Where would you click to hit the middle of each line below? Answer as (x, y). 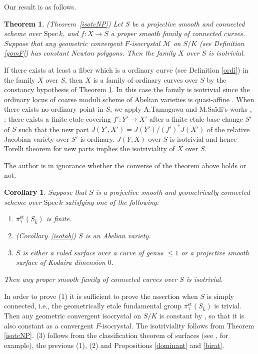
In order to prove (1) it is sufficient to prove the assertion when (101, 296)
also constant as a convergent (49, 325)
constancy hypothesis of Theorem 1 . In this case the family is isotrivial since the (127, 89)
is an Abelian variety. (118, 236)
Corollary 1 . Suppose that (45, 192)
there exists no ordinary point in (54, 109)
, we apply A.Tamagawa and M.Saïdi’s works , (181, 109)
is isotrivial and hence (203, 138)
